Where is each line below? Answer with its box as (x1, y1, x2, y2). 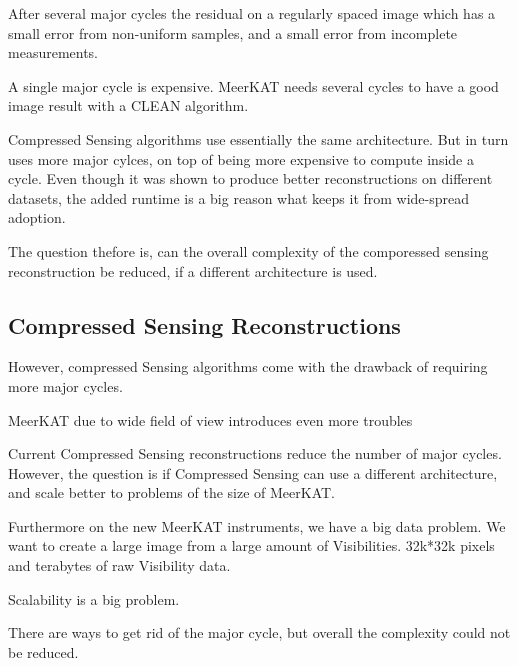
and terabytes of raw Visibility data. (8, 555, 231, 576)
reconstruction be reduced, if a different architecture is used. (8, 260, 378, 281)
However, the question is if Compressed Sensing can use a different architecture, (8, 462, 498, 483)
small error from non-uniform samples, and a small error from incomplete (8, 22, 458, 43)
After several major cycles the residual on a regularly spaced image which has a (8, 3, 496, 23)
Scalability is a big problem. (8, 588, 180, 609)
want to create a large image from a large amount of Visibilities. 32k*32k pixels (8, 535, 495, 556)
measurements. (8, 42, 99, 63)
